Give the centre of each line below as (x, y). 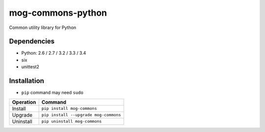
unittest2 (30, 67)
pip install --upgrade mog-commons (81, 115)
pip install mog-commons (69, 109)
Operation (24, 102)
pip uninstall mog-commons (72, 121)
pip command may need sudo (52, 93)
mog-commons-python (58, 13)
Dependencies (32, 41)
